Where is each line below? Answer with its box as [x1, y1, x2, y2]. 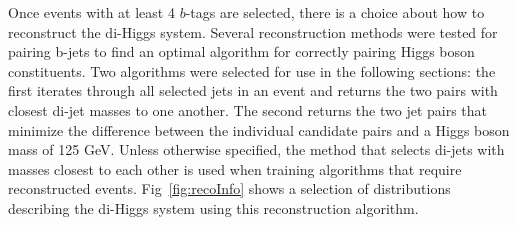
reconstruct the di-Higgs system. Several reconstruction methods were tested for [8, 21, 498, 42]
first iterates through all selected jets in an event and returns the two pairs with [8, 80, 498, 101]
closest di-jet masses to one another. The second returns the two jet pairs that [8, 99, 488, 120]
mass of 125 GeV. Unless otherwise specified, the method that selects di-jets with [8, 139, 505, 160]
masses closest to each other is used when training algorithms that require [8, 158, 462, 179]
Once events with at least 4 [8, 2, 175, 22]
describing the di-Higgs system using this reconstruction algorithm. [8, 197, 419, 218]
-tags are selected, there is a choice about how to [185, 2, 485, 22]
